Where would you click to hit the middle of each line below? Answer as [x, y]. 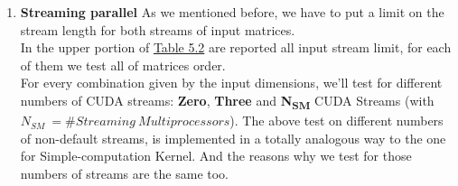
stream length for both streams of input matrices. [158, 29]
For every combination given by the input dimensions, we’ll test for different [231, 83]
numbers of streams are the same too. [125, 173]
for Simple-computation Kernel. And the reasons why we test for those [216, 156]
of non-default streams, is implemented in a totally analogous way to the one [233, 138]
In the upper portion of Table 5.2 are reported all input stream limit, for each [236, 47]
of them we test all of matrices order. [123, 65]
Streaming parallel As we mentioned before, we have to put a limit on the [232, 12]
